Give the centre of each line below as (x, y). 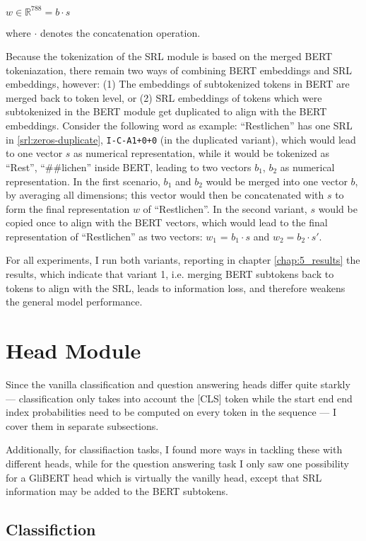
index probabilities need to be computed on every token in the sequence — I (171, 412)
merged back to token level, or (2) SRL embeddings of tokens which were (164, 97)
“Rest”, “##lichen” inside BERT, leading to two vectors (129, 167)
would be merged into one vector (277, 181)
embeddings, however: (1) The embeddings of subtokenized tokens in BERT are (178, 84)
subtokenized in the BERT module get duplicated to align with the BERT (166, 111)
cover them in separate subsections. (82, 425)
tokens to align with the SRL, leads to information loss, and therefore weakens (176, 287)
